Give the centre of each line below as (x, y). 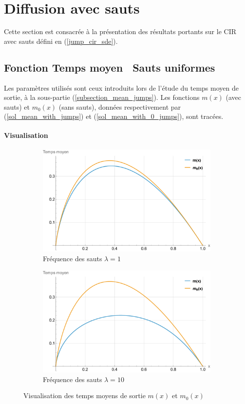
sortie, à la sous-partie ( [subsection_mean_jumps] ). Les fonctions (102, 97)
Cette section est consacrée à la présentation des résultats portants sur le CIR (120, 31)
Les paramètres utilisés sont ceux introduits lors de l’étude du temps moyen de (121, 87)
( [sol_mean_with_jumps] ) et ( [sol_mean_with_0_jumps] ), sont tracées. (114, 116)
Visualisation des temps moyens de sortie (85, 395)
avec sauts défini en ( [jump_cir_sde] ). (61, 41)
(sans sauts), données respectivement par (120, 106)
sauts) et (17, 106)
